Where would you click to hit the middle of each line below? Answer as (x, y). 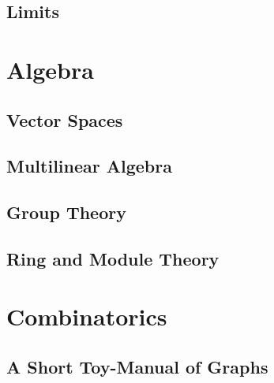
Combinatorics (87, 316)
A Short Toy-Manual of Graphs (137, 367)
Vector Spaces (65, 119)
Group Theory (66, 212)
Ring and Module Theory (113, 258)
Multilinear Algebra (89, 166)
